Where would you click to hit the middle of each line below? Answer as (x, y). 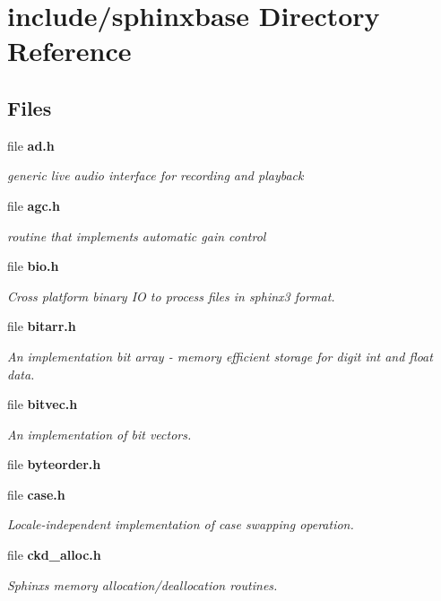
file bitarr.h (42, 326)
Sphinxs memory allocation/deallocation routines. (143, 584)
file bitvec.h (43, 404)
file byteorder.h (54, 464)
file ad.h (31, 145)
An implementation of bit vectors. (99, 434)
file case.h (36, 494)
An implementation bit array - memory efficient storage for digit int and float (220, 356)
